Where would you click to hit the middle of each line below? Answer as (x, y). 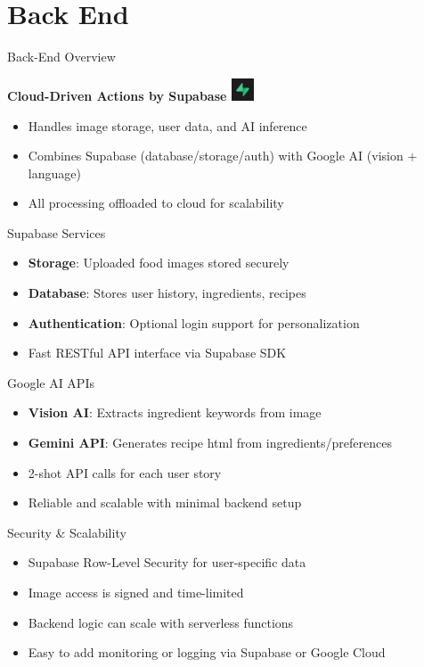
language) (54, 173)
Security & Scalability (67, 532)
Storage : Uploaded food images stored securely (159, 263)
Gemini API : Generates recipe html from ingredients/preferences (210, 443)
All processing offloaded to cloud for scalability (156, 203)
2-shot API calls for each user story (125, 472)
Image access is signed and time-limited (136, 592)
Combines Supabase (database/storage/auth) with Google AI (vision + (223, 156)
